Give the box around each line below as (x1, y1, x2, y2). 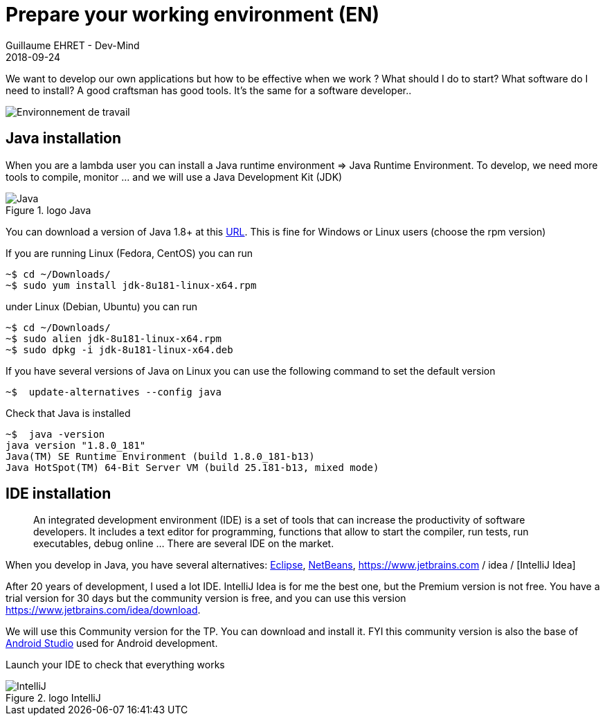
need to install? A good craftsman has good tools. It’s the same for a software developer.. (6, 84, 412, 96)
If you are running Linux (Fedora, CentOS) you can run (6, 247, 253, 259)
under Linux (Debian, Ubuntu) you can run (6, 300, 198, 312)
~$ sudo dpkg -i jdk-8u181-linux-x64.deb (6, 344, 233, 355)
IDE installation (6, 485, 111, 503)
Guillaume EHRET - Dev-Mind (6, 39, 140, 51)
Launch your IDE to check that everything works (6, 659, 225, 671)
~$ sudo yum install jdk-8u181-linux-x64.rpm (6, 279, 257, 291)
